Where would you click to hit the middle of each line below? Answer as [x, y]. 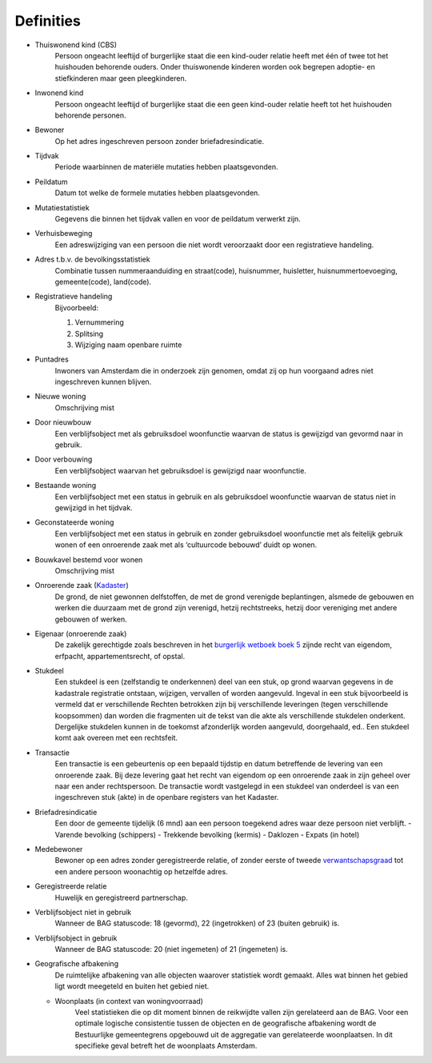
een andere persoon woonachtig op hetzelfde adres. [141, 871]
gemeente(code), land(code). [103, 282]
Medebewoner [59, 849]
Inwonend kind [59, 93]
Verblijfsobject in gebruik [76, 938]
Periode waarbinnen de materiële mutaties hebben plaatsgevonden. [167, 167]
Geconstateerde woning [74, 522]
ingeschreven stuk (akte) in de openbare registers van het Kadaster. [167, 797]
